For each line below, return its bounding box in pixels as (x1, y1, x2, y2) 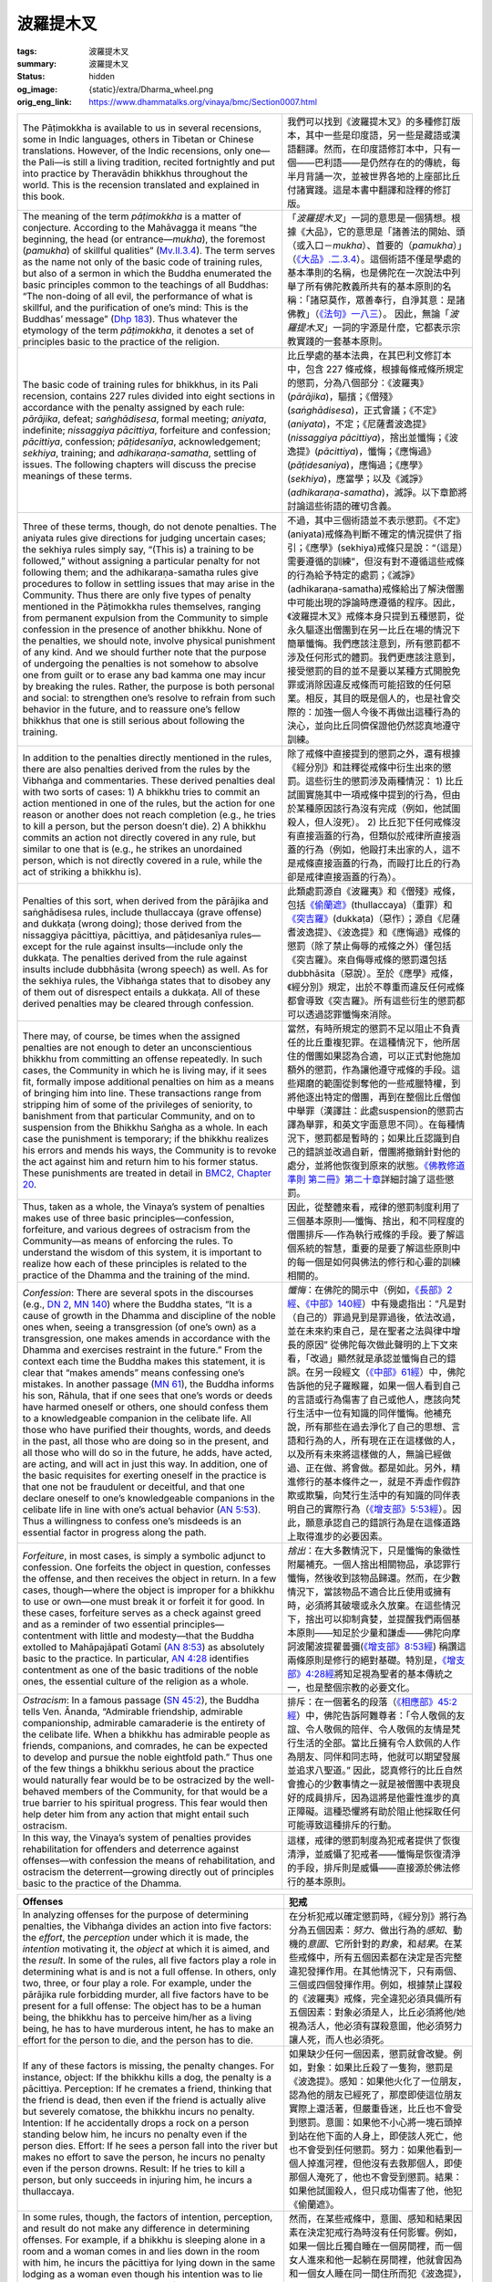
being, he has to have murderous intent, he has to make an (22, 2022, 274, 2035)
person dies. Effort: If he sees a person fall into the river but (22, 2139, 278, 2151)
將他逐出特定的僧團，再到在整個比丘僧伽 (287, 1091, 461, 1104)
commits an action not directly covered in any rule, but (22, 831, 257, 843)
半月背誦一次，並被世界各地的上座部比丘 (287, 170, 461, 183)
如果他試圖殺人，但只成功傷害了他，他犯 (288, 2184, 463, 2197)
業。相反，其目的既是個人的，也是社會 (287, 692, 452, 705)
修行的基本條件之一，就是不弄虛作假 (296, 1475, 452, 1488)
